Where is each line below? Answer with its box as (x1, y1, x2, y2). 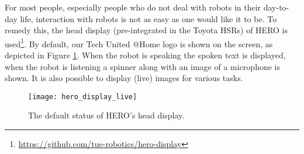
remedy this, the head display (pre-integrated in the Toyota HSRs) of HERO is (5, 24, 288, 36)
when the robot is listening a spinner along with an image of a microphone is (5, 60, 280, 72)
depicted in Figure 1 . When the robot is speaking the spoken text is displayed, (5, 49, 286, 61)
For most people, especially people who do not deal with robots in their (5, 1, 261, 13)
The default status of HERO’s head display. (28, 109, 185, 121)
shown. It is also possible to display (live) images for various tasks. (5, 72, 243, 84)
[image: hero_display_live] (28, 92, 137, 101)
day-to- (263, 1, 289, 13)
